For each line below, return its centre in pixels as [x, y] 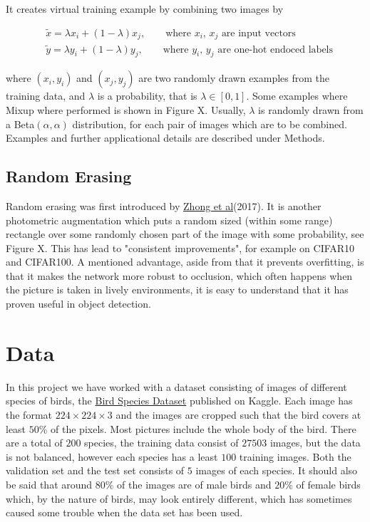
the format [29, 414]
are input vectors [258, 33]
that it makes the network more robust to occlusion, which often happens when [179, 275]
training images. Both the [295, 456]
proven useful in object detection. [78, 304]
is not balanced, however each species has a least [112, 456]
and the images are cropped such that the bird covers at [238, 414]
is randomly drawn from [311, 109]
